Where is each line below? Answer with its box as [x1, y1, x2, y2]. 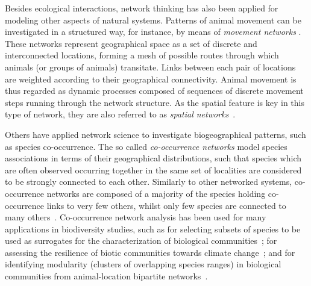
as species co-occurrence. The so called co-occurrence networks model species [5, 140, 287, 152]
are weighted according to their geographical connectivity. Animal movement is [5, 72, 297, 85]
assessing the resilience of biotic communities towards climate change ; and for [5, 246, 295, 258]
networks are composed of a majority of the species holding [46, 187, 266, 199]
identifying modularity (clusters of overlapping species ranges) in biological [5, 258, 281, 270]
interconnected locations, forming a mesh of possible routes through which [5, 49, 279, 61]
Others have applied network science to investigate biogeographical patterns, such [5, 128, 306, 140]
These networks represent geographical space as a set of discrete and [5, 37, 257, 49]
